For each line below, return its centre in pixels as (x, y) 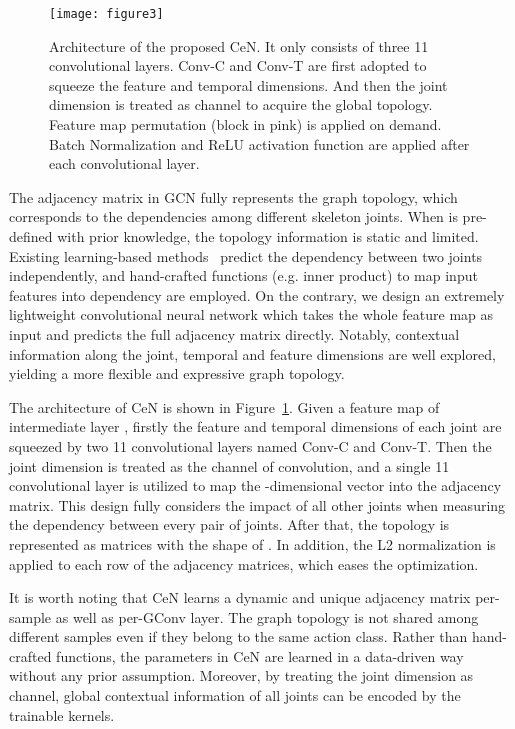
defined (31, 236)
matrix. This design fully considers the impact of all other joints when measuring (257, 504)
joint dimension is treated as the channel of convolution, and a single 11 (229, 465)
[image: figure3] (106, 14)
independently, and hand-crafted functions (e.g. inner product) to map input (243, 275)
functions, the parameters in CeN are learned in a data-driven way (260, 655)
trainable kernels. (62, 714)
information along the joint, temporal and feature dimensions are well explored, (252, 353)
